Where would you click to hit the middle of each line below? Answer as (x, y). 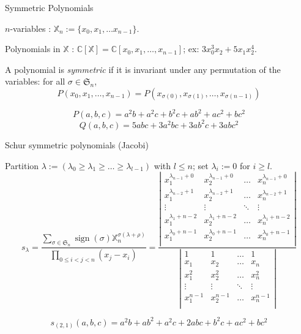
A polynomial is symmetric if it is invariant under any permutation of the (143, 69)
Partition (22, 165)
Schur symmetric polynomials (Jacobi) (77, 144)
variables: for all (35, 81)
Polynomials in (33, 49)
